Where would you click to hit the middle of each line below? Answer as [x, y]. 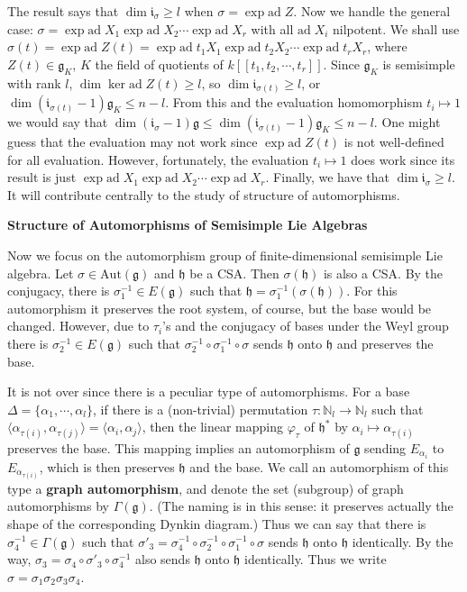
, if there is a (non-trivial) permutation [201, 409]
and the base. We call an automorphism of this [319, 466]
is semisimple [419, 64]
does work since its [403, 159]
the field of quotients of [159, 64]
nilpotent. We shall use [396, 28]
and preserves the [385, 344]
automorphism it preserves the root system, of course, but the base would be [220, 308]
